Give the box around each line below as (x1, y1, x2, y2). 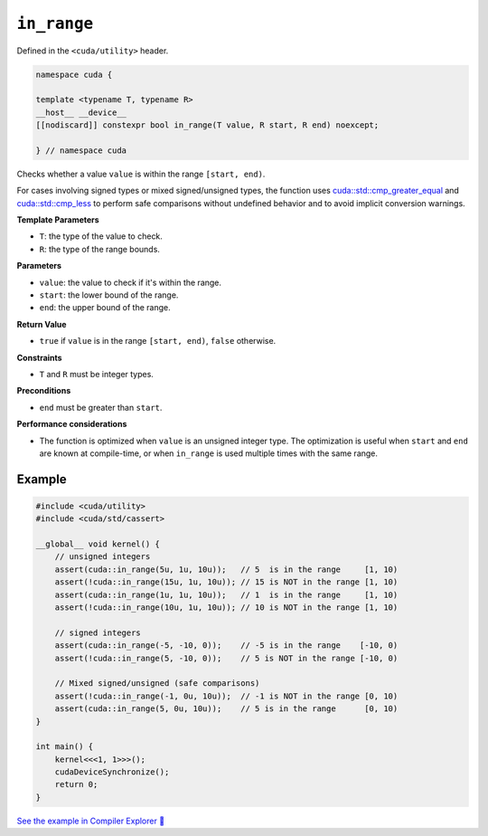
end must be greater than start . (39, 402, 163, 413)
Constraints (16, 352, 62, 363)
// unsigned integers (54, 552, 151, 562)
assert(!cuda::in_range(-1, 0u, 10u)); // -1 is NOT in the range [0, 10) (54, 690, 399, 701)
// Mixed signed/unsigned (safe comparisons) (54, 679, 260, 689)
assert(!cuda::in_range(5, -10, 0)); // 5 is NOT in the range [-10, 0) (54, 652, 399, 663)
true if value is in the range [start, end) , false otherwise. (39, 336, 277, 347)
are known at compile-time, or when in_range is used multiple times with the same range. (39, 448, 379, 459)
